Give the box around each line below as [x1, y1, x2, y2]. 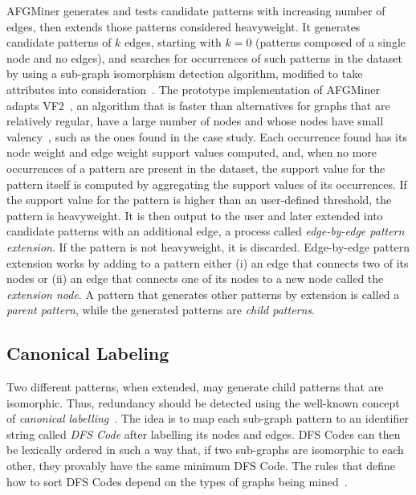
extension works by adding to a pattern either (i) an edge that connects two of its [6, 254, 409, 271]
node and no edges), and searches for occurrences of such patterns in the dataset [6, 49, 403, 66]
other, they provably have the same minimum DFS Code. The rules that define [6, 457, 396, 474]
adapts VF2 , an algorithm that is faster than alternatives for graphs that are [6, 96, 390, 113]
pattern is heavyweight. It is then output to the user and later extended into [6, 207, 383, 223]
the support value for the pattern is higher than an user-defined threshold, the [6, 191, 392, 208]
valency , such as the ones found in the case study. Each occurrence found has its [6, 128, 407, 145]
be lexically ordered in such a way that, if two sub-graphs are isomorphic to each [6, 441, 404, 458]
